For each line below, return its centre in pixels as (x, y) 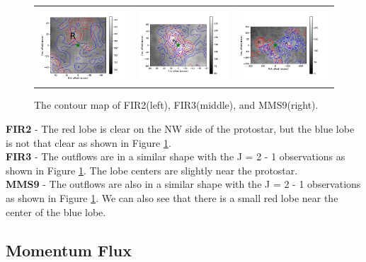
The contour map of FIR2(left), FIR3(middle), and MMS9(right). (176, 105)
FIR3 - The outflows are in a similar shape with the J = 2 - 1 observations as (176, 156)
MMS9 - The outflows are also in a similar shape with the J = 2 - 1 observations (183, 184)
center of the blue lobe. (56, 212)
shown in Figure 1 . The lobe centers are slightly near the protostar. (152, 170)
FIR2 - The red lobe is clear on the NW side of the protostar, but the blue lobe (180, 128)
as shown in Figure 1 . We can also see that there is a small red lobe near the (172, 197)
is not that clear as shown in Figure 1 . (88, 142)
